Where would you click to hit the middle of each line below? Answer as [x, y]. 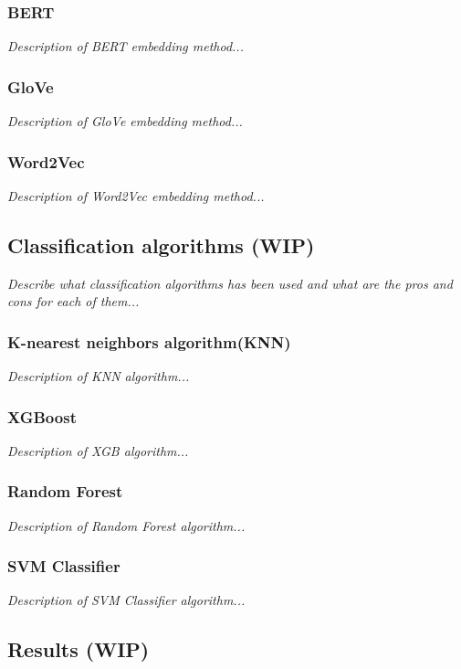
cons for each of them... [73, 301]
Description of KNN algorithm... [99, 376]
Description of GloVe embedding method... [125, 121]
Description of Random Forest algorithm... [126, 525]
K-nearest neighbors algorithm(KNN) [149, 341]
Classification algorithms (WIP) [161, 244]
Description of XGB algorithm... [98, 450]
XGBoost [42, 416]
